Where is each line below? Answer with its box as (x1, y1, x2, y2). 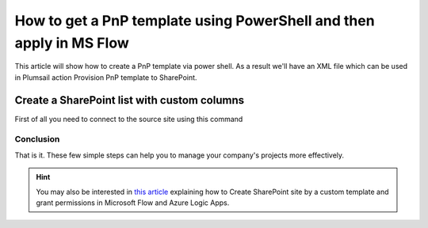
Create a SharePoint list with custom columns (14, 93, 245, 107)
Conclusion (14, 134, 60, 145)
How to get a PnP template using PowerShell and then (14, 12, 376, 29)
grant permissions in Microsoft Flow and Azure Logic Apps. (36, 198, 230, 207)
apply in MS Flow (14, 34, 130, 51)
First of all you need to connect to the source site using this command (14, 114, 243, 123)
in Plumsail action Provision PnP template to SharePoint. (14, 72, 197, 82)
